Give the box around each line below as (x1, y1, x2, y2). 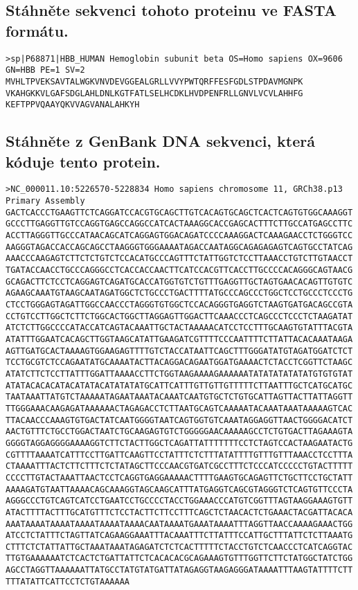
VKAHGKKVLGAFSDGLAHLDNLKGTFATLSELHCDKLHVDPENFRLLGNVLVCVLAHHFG (6, 88, 303, 98)
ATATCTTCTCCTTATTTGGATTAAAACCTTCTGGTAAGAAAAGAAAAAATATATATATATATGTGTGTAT (6, 368, 353, 379)
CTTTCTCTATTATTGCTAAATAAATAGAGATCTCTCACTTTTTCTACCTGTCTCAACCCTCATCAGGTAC (6, 542, 353, 552)
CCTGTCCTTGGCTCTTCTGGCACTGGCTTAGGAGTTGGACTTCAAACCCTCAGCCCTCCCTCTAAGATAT (6, 311, 353, 321)
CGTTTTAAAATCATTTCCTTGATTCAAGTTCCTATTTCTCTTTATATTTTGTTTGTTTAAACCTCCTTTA (6, 449, 353, 460)
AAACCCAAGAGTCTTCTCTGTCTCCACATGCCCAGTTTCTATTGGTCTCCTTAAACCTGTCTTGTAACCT (6, 253, 353, 264)
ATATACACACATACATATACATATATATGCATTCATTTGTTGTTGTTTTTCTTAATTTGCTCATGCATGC (6, 380, 353, 391)
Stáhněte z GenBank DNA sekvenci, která (6, 130, 316, 152)
